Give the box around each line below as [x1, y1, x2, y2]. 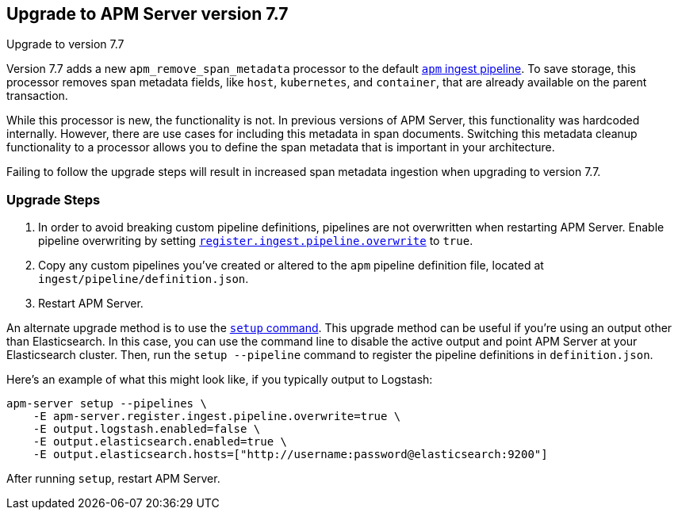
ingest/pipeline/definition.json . [38, 272, 249, 286]
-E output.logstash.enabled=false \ [33, 422, 261, 436]
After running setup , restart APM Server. [6, 472, 220, 486]
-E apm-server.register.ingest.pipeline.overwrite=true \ [33, 410, 401, 423]
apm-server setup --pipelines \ [6, 397, 207, 411]
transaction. [6, 89, 68, 103]
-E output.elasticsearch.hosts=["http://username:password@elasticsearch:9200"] [33, 448, 548, 461]
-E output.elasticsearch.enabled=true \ [33, 435, 288, 449]
